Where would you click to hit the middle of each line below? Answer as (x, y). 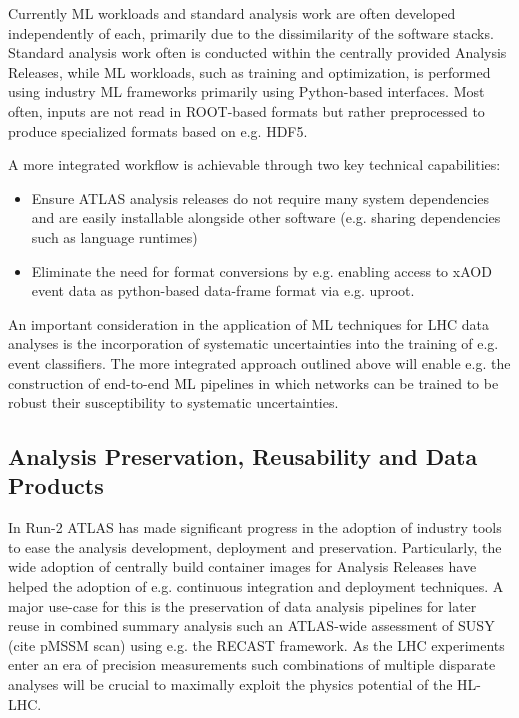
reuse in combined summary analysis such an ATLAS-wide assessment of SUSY (251, 625)
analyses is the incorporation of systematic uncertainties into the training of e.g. (253, 343)
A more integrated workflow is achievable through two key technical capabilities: (254, 164)
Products (56, 485)
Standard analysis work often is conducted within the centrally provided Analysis (257, 52)
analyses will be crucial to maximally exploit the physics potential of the (230, 684)
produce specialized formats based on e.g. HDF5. (158, 130)
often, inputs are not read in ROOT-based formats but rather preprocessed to (246, 110)
